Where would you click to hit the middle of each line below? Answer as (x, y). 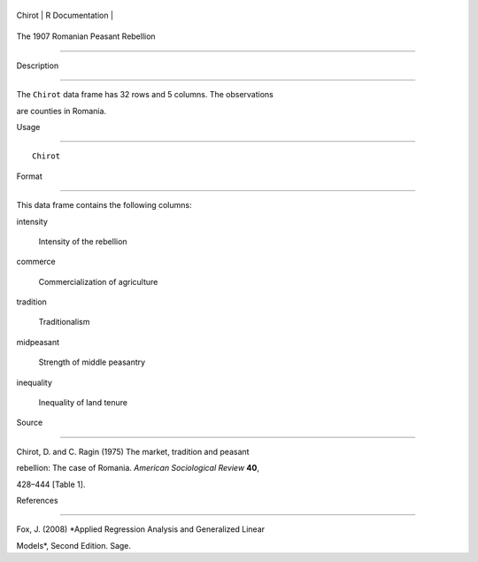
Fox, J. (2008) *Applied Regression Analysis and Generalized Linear (141, 529)
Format (30, 176)
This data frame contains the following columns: (104, 205)
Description (38, 65)
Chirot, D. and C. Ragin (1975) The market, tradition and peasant (133, 451)
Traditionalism (64, 322)
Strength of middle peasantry (92, 362)
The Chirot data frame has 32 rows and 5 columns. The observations (145, 95)
